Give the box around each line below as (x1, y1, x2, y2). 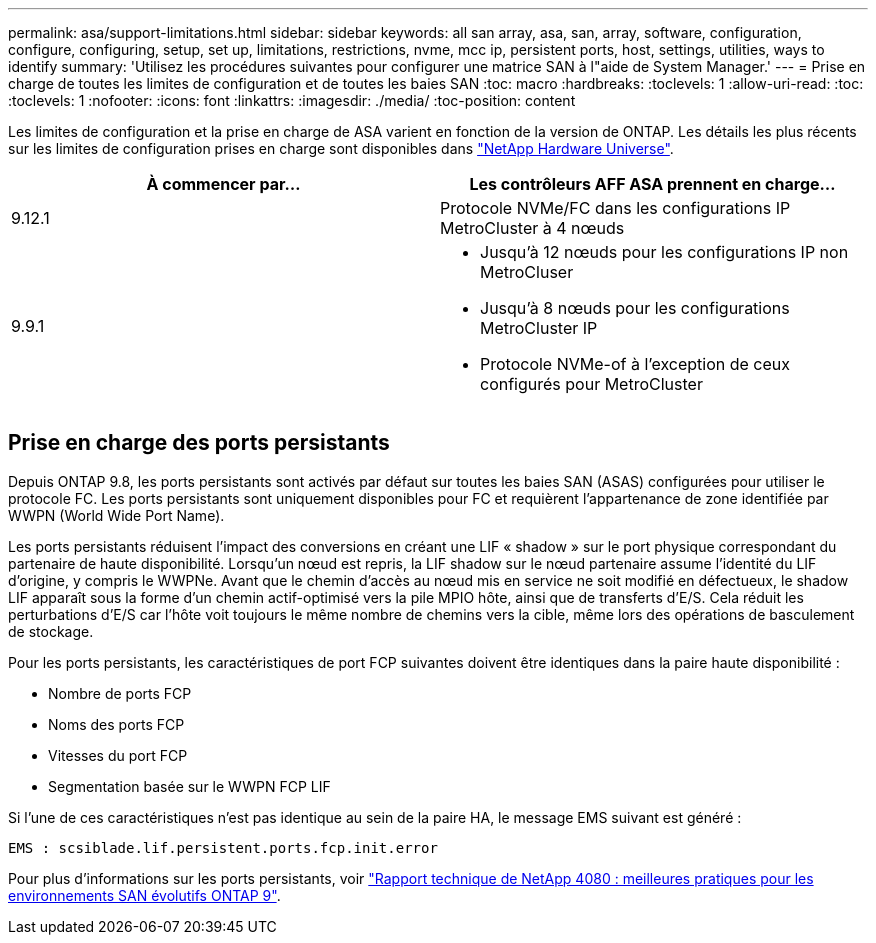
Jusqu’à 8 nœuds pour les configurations (480, 298, 790, 318)
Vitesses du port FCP (48, 746, 188, 764)
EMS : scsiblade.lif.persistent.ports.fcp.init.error (8, 839, 438, 856)
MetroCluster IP (480, 318, 598, 338)
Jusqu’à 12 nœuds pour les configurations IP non (480, 242, 849, 262)
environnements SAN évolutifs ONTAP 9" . (8, 886, 281, 904)
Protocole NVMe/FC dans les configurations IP (440, 198, 791, 218)
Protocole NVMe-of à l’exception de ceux (480, 354, 791, 374)
